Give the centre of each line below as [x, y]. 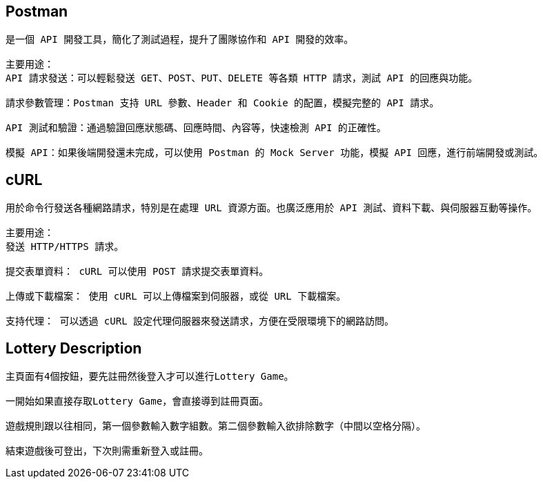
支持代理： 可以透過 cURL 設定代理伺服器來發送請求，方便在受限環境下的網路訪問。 [200, 321]
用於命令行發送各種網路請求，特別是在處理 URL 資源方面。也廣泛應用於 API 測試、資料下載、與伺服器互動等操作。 [271, 208]
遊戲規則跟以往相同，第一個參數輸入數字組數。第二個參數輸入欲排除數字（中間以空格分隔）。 [216, 426]
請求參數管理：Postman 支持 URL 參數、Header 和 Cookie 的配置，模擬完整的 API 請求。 [223, 103]
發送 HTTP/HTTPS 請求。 [65, 247]
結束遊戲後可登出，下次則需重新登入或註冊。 [107, 451]
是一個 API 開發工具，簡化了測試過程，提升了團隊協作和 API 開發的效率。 [180, 40]
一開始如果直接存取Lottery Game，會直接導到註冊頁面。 [137, 401]
